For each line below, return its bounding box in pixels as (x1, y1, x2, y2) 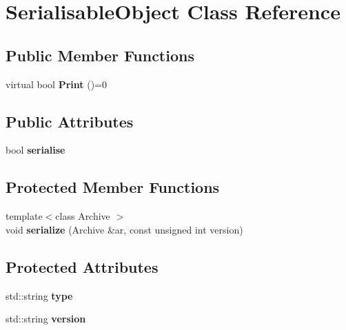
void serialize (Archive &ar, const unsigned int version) (6, 222, 243, 236)
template (6, 209, 43, 223)
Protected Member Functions (6, 176, 220, 198)
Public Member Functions (6, 44, 194, 65)
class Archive (55, 209, 110, 223)
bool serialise (6, 143, 65, 157)
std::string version (6, 311, 86, 326)
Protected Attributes (6, 256, 159, 277)
